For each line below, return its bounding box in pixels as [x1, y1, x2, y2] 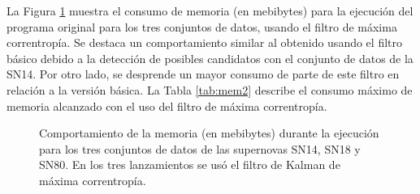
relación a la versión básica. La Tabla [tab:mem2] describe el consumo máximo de [6, 81, 413, 98]
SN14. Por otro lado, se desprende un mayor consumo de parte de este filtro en [6, 65, 400, 82]
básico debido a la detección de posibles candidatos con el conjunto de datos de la [6, 49, 414, 66]
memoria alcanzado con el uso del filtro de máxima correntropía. [6, 97, 327, 114]
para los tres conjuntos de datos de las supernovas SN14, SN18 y [39, 140, 361, 157]
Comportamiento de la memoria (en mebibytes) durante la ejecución [39, 124, 379, 141]
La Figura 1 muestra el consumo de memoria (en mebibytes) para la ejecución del [6, 2, 414, 19]
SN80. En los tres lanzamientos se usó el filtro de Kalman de [39, 156, 340, 173]
